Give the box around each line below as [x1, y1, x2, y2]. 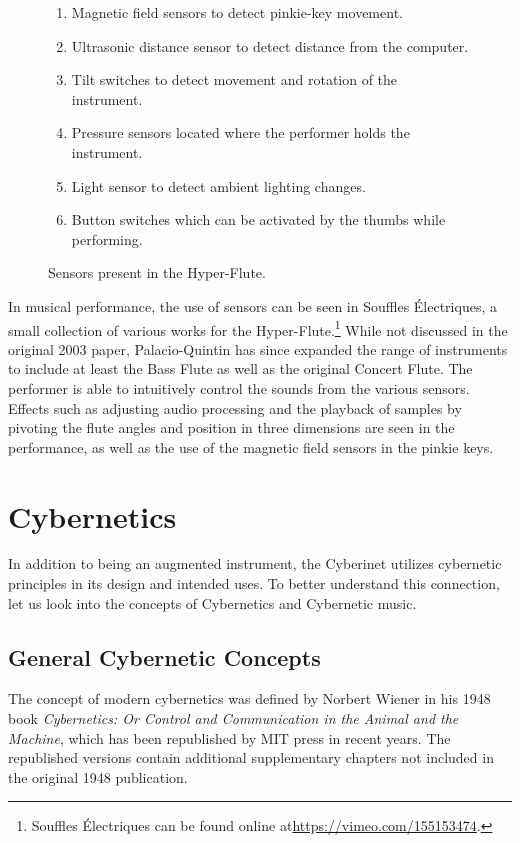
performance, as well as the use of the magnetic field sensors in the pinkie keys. [8, 436, 494, 457]
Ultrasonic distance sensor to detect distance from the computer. [71, 35, 469, 56]
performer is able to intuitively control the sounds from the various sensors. [8, 377, 470, 398]
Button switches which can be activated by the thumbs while [71, 209, 446, 230]
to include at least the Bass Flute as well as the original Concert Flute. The [8, 358, 473, 379]
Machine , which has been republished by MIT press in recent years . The [8, 727, 451, 748]
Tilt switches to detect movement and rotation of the [71, 69, 398, 90]
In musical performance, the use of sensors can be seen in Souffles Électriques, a [8, 295, 497, 316]
